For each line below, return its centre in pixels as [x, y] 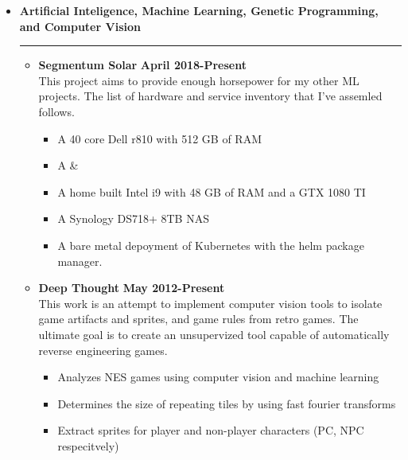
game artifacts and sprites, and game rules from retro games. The [198, 319]
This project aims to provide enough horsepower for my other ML [199, 80]
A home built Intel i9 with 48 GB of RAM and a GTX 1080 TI [212, 191]
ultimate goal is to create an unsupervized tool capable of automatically [214, 334]
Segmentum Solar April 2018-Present [142, 65]
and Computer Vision [80, 26]
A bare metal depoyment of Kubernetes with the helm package [211, 245]
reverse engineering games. [103, 350]
